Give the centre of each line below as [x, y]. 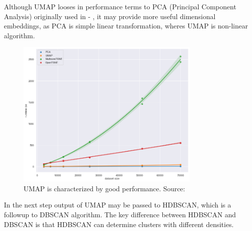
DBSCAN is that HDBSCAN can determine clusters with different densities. [119, 224]
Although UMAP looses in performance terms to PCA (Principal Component [120, 6]
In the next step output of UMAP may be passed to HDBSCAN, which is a [118, 205]
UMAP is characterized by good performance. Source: [104, 188]
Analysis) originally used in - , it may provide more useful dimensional [110, 16]
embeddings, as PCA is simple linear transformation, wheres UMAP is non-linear [126, 26]
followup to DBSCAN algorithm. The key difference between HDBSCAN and [120, 214]
